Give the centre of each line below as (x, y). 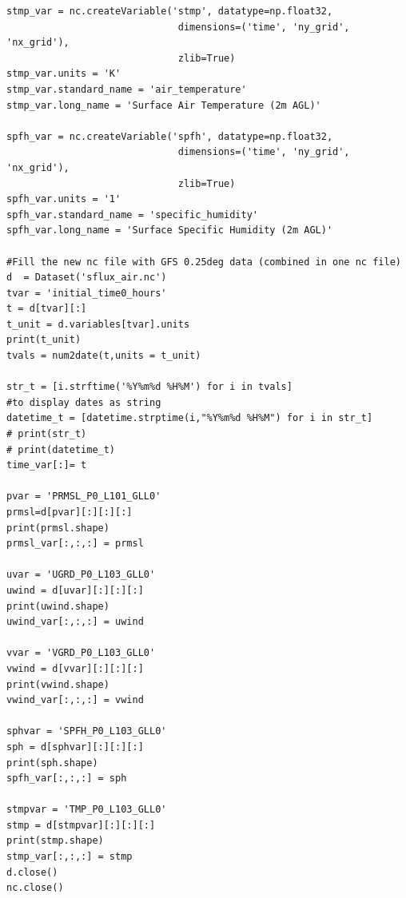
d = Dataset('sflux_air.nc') (87, 278)
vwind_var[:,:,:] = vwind (75, 700)
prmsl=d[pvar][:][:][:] (70, 512)
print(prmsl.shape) (58, 528)
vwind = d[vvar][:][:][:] (75, 668)
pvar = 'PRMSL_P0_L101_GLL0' (84, 497)
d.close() (32, 872)
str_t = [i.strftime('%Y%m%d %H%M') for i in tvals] (149, 387)
